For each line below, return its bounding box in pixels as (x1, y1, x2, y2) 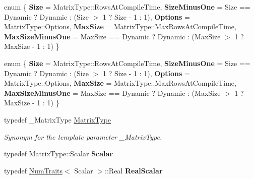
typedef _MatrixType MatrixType (4, 114, 111, 125)
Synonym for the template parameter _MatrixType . (4, 131, 162, 142)
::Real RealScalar (105, 165, 163, 175)
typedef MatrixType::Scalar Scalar (4, 148, 113, 159)
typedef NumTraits (4, 165, 63, 175)
